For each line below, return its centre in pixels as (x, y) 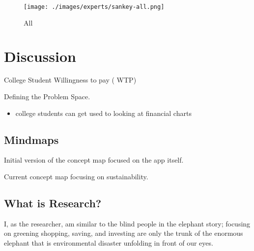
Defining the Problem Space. (47, 96)
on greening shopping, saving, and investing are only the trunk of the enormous (124, 233)
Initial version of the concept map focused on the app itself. (94, 160)
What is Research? (53, 203)
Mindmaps (31, 139)
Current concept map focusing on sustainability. (76, 176)
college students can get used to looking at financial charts (103, 113)
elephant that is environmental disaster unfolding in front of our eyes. (109, 242)
